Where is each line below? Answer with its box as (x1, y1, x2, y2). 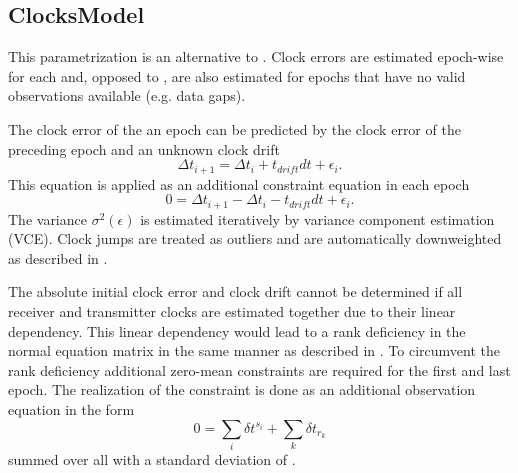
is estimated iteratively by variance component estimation (140, 208, 495, 229)
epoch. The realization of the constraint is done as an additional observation (8, 379, 476, 400)
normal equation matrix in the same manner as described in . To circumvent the (8, 340, 500, 361)
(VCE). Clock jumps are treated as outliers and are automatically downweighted (8, 228, 502, 249)
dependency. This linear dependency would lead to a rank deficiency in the (8, 320, 466, 341)
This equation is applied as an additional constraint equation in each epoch (8, 173, 470, 194)
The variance (8, 208, 87, 229)
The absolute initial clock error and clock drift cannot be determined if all (8, 281, 463, 302)
